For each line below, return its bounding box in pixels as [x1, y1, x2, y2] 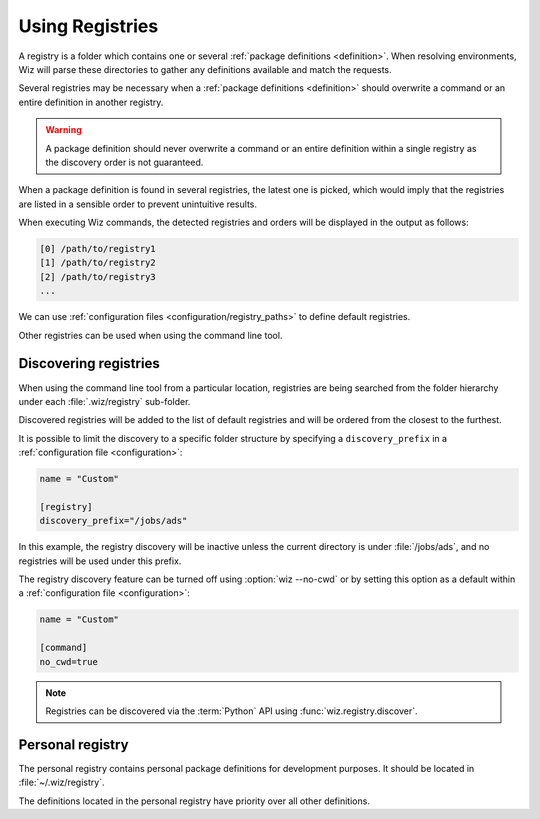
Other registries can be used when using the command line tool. [18, 329, 283, 341]
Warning [45, 124, 82, 136]
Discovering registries [18, 355, 160, 372]
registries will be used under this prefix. [18, 555, 182, 567]
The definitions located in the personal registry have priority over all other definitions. [18, 795, 370, 807]
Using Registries [18, 15, 159, 37]
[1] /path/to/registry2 [39, 257, 157, 269]
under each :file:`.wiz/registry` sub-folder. [18, 395, 191, 407]
